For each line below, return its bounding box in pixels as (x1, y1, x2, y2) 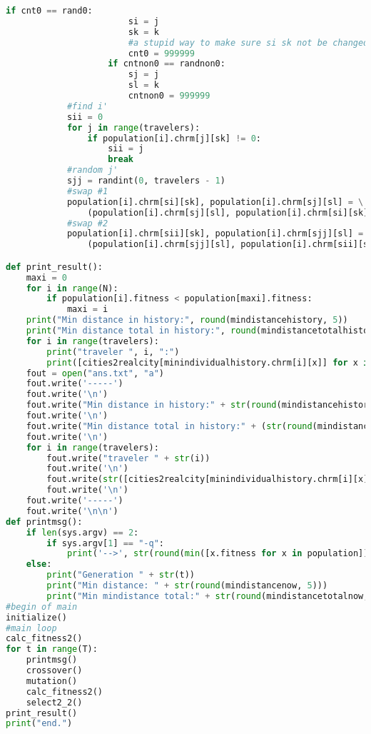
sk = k (128, 26, 159, 37)
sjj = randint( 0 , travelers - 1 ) (66, 176, 225, 186)
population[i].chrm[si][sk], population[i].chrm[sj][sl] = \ (66, 196, 364, 207)
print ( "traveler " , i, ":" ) (46, 346, 180, 357)
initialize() (6, 612, 67, 623)
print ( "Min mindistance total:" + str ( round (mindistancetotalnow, (46, 590, 369, 601)
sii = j (108, 144, 144, 154)
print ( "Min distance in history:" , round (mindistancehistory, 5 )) (26, 315, 348, 326)
